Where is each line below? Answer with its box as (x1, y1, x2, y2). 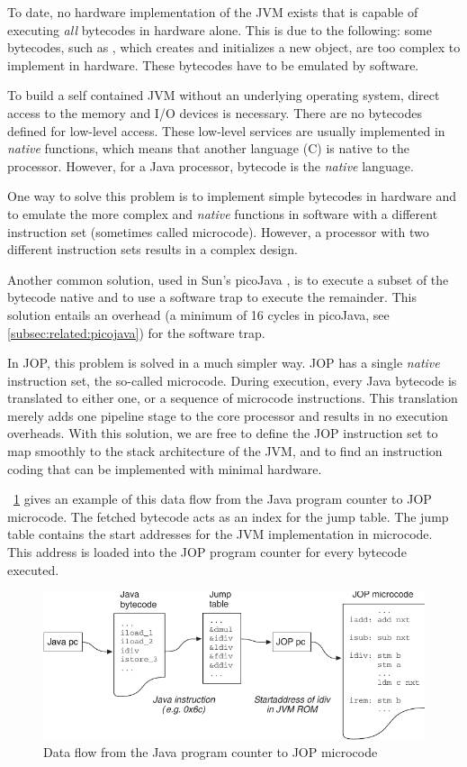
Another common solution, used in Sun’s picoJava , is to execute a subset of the (7, 269, 449, 288)
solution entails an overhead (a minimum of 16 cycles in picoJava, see (7, 305, 390, 324)
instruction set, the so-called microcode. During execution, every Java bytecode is (7, 370, 457, 389)
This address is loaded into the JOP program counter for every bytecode (7, 543, 407, 562)
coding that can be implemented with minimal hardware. (7, 459, 322, 478)
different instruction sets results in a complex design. (7, 240, 298, 259)
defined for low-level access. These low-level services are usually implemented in (7, 121, 445, 140)
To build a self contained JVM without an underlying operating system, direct (7, 86, 440, 105)
